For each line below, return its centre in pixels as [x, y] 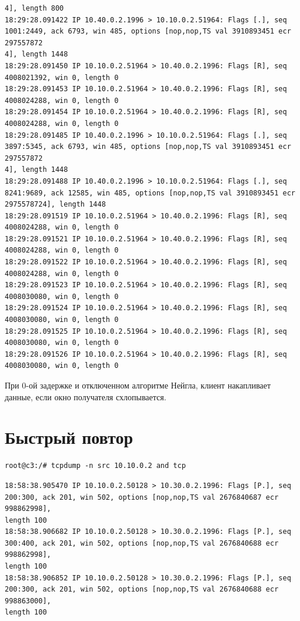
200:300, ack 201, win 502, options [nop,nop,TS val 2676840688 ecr [142, 590]
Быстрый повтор [69, 437]
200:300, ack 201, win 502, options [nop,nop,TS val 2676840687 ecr [142, 497]
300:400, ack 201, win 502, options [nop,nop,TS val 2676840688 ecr [142, 543]
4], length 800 [34, 8]
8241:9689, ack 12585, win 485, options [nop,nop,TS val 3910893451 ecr [150, 193]
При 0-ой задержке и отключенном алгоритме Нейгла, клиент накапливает [138, 385]
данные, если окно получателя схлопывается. [86, 396]
